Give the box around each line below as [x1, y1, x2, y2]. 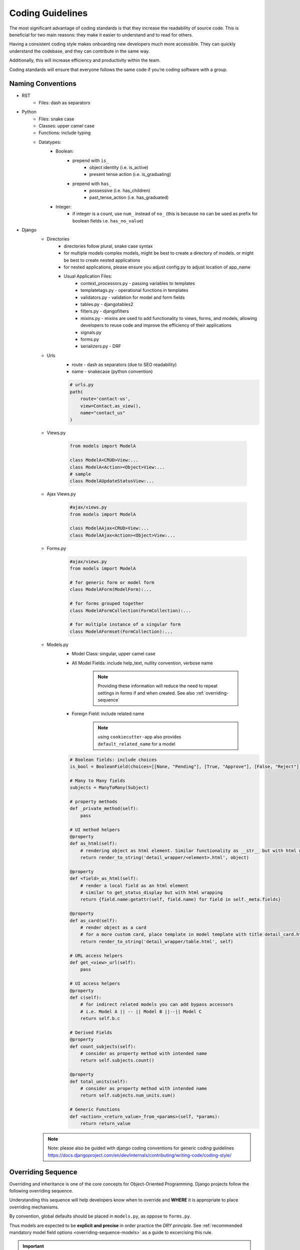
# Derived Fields [69, 1029, 112, 1035]
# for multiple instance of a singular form [69, 621, 181, 627]
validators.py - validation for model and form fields [80, 294, 185, 300]
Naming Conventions [9, 79, 77, 88]
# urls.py [69, 382, 94, 387]
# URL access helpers [69, 952, 123, 958]
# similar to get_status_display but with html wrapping [80, 890, 223, 895]
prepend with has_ [72, 180, 112, 186]
